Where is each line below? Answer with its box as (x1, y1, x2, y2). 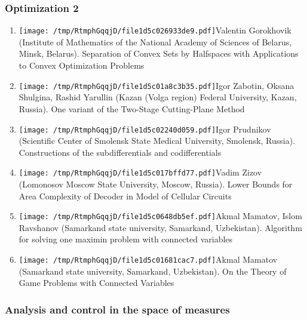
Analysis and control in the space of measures (5, 301, 230, 316)
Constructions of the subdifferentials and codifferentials (19, 146, 222, 158)
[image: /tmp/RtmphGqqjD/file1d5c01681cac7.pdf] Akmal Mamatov (19, 253, 278, 266)
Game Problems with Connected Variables (19, 276, 174, 289)
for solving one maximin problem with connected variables (19, 233, 233, 245)
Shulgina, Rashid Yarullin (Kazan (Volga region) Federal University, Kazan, (19, 91, 297, 103)
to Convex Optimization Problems (19, 59, 145, 72)
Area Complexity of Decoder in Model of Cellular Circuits (19, 189, 232, 202)
